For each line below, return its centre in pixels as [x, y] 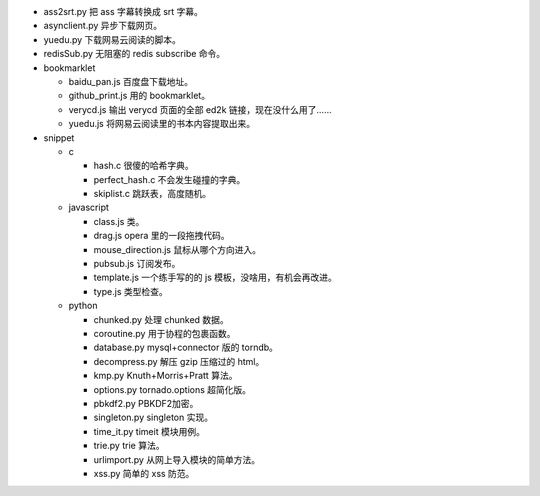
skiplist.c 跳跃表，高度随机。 [152, 194]
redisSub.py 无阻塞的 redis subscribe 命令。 [134, 54]
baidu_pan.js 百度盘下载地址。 [131, 81]
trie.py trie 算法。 [129, 446]
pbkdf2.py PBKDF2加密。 [146, 403]
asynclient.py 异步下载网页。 [103, 26]
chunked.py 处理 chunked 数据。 [161, 319]
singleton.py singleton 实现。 [153, 417]
